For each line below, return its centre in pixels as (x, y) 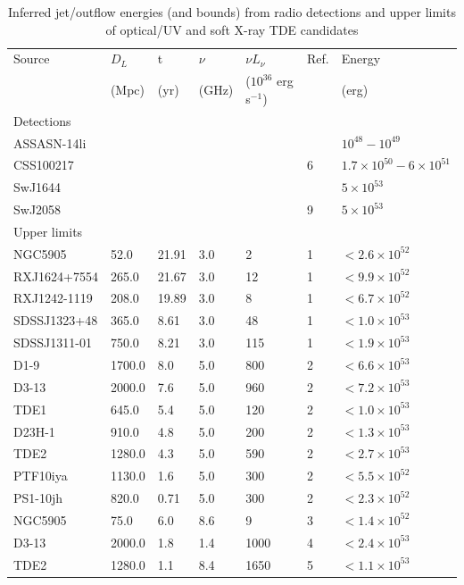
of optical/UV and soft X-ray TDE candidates (232, 29)
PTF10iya (41, 476)
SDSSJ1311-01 (53, 343)
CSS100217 (44, 165)
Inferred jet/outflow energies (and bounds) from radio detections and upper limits (232, 12)
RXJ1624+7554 (56, 276)
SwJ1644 (37, 187)
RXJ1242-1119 (53, 298)
